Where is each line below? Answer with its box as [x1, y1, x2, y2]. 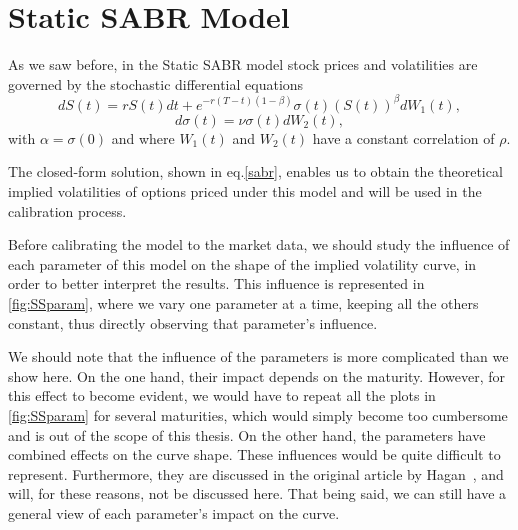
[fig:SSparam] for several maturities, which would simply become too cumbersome [8, 404, 508, 425]
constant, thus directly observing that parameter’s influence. [8, 312, 378, 333]
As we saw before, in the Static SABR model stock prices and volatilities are [8, 54, 478, 75]
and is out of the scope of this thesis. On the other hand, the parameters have [8, 424, 486, 445]
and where [111, 127, 175, 148]
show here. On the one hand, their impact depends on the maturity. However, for [8, 365, 505, 386]
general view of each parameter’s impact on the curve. [8, 502, 340, 523]
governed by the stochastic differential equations [8, 73, 304, 94]
